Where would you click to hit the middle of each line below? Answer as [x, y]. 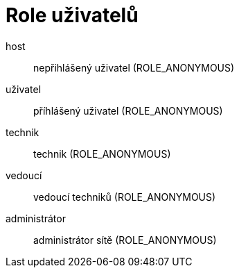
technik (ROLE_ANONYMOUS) [102, 154]
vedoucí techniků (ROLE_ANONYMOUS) [125, 197]
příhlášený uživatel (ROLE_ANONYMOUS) [128, 110]
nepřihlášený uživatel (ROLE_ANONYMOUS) [134, 67]
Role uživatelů [72, 15]
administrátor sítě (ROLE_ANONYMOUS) [125, 240]
